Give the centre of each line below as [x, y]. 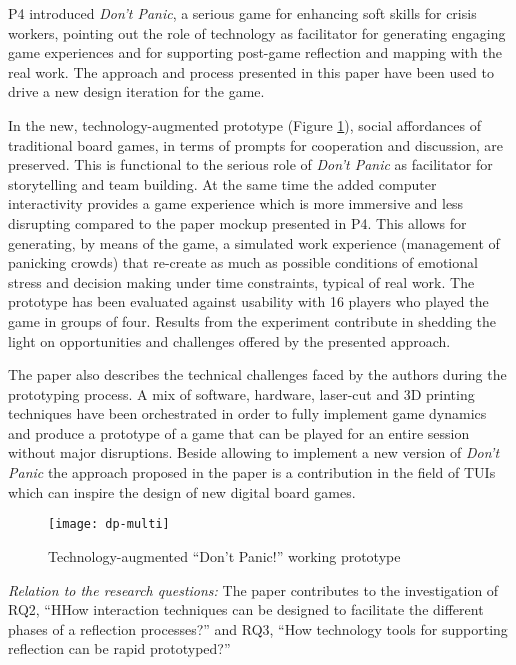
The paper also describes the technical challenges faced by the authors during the [257, 374]
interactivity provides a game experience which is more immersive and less [236, 203]
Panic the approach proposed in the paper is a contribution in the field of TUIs [252, 472]
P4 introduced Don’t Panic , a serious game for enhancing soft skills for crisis [242, 13]
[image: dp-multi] [109, 524]
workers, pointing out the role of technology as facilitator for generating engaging [257, 32]
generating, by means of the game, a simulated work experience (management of [254, 242]
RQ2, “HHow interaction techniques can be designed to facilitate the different [246, 609]
